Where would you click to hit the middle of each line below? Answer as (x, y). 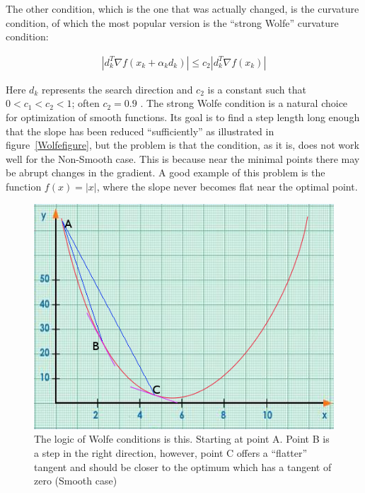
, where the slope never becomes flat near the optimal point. (227, 186)
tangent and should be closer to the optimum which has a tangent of (183, 466)
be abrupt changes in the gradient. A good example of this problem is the (166, 172)
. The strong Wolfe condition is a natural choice (244, 103)
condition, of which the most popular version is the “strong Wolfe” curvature (172, 22)
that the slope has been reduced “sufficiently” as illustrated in (140, 131)
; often (86, 103)
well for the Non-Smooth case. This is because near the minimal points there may (183, 158)
